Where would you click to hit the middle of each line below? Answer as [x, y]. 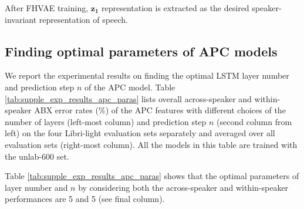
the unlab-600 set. [37, 156]
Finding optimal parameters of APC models [141, 51]
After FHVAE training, [47, 8]
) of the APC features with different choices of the [195, 110]
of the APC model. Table [130, 87]
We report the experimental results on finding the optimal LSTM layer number [147, 75]
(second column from [254, 121]
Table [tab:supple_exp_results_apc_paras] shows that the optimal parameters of [152, 176]
